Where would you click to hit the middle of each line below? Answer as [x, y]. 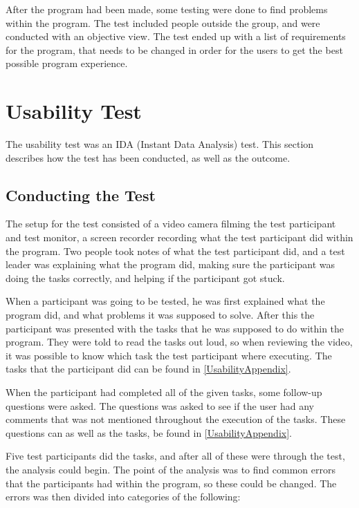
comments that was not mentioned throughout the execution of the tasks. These [176, 419]
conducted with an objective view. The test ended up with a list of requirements [176, 36]
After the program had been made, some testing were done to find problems [167, 9]
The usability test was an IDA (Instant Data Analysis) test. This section [160, 144]
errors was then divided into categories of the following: [123, 497]
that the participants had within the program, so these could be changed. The [171, 483]
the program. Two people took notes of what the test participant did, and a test [175, 251]
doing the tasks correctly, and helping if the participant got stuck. [145, 277]
